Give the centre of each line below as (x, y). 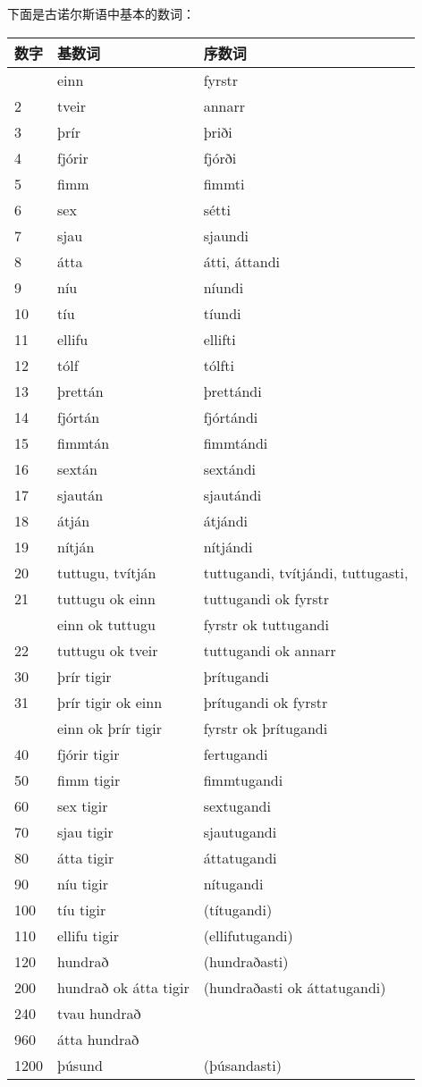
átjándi (226, 520)
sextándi (230, 468)
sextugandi (237, 805)
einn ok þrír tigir (110, 728)
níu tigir (83, 883)
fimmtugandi (243, 779)
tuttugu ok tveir (108, 650)
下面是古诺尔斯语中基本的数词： (101, 13)
